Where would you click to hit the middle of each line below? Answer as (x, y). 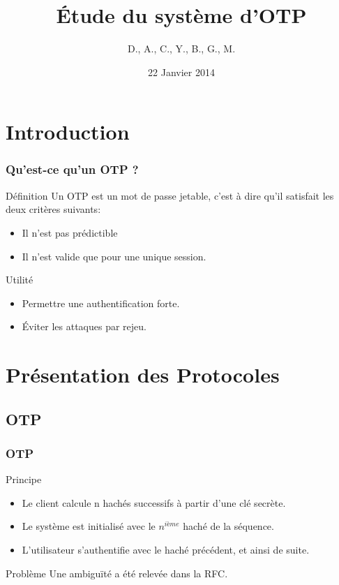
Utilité (20, 280)
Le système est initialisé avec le (89, 526)
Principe (24, 479)
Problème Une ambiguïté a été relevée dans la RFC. (117, 573)
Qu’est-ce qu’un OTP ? (72, 169)
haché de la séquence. (228, 526)
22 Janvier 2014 (181, 72)
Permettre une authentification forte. (101, 303)
